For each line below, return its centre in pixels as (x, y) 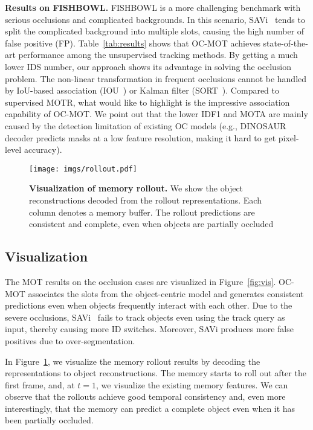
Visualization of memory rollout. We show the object (136, 188)
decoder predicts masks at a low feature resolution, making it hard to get (140, 137)
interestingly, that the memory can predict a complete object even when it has (150, 408)
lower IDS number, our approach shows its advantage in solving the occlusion (148, 66)
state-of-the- (286, 43)
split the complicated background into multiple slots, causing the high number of (155, 31)
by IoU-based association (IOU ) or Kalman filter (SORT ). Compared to (142, 90)
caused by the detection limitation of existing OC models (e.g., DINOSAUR (146, 125)
